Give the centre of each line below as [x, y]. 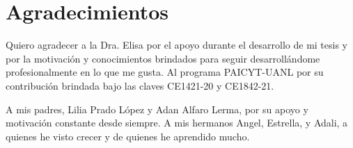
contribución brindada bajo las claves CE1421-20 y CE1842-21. [140, 85]
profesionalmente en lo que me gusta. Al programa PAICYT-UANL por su [165, 72]
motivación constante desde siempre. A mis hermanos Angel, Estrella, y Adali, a [177, 123]
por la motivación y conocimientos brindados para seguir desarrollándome [163, 58]
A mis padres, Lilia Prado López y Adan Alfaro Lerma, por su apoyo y [157, 109]
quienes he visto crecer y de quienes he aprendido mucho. [128, 136]
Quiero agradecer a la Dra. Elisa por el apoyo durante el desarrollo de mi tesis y [176, 45]
